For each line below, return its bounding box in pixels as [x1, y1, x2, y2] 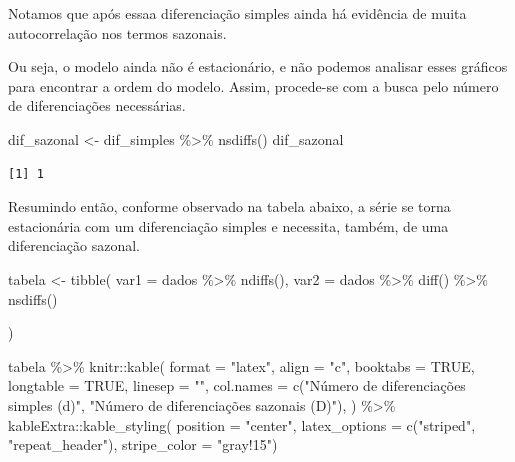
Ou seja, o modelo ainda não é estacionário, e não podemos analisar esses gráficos [8, 56, 508, 77]
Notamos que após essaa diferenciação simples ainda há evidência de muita [8, 3, 467, 23]
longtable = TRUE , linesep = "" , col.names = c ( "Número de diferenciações [8, 375, 466, 396]
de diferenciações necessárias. [8, 95, 186, 116]
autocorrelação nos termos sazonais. [8, 22, 227, 43]
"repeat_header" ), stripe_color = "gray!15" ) [8, 434, 278, 455]
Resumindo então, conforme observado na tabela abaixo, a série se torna [8, 196, 451, 217]
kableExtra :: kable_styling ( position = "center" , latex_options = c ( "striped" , [8, 414, 476, 435]
